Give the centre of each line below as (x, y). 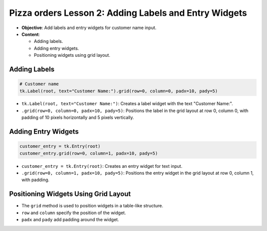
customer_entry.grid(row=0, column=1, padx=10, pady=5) (89, 153)
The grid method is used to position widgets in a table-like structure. (92, 206)
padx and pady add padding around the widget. (70, 220)
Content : (31, 34)
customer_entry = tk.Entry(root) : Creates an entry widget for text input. (102, 166)
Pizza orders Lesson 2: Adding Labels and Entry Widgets (128, 13)
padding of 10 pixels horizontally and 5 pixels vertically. (78, 117)
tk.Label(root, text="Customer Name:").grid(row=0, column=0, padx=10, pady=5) (119, 91)
